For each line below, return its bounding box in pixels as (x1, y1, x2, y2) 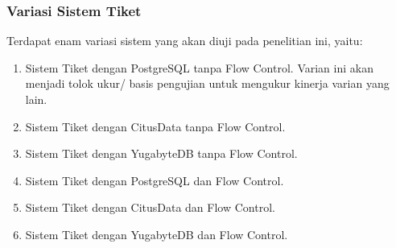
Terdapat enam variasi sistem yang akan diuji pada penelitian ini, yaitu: (6, 32, 363, 49)
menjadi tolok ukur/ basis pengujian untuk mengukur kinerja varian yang (25, 75, 390, 92)
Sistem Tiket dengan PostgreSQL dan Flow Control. (25, 172, 284, 188)
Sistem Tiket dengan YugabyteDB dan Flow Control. (25, 225, 288, 242)
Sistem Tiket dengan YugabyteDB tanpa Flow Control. (25, 145, 298, 162)
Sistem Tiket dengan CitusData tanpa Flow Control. (25, 118, 286, 134)
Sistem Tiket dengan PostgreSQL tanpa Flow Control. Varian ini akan (25, 59, 373, 76)
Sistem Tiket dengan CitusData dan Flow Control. (25, 199, 275, 216)
